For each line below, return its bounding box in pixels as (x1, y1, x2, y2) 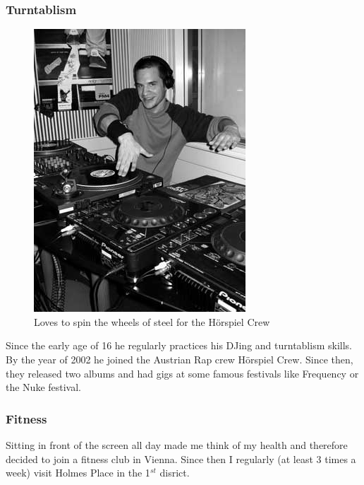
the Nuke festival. (6, 380, 82, 395)
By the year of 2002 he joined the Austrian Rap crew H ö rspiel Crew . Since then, (6, 352, 353, 366)
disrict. (159, 465, 190, 480)
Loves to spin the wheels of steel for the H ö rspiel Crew (34, 314, 270, 329)
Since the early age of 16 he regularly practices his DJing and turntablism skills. (6, 338, 352, 353)
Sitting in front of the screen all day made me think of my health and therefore (6, 438, 348, 452)
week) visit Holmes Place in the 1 (6, 465, 150, 480)
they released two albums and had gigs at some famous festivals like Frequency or (6, 366, 359, 380)
